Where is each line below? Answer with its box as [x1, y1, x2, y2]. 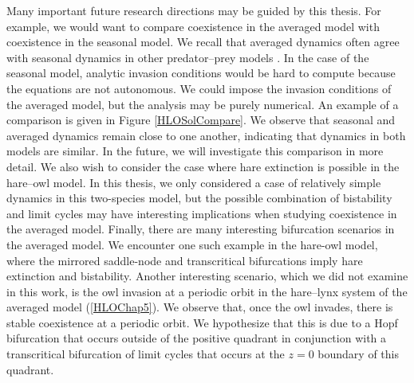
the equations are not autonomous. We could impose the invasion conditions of [6, 80, 392, 96]
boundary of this [317, 346, 399, 362]
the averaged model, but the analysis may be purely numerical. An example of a [6, 96, 399, 112]
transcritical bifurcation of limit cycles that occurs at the [6, 346, 285, 362]
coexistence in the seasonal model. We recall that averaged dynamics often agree [6, 33, 400, 50]
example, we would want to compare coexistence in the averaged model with [6, 18, 380, 34]
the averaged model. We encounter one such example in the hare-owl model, [6, 236, 378, 252]
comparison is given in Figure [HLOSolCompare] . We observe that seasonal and [6, 111, 396, 128]
